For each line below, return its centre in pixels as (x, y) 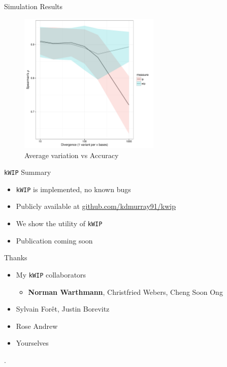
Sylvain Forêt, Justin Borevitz (63, 309)
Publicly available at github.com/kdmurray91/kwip (96, 206)
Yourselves (32, 343)
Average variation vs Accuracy (72, 155)
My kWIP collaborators (51, 274)
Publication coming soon (54, 240)
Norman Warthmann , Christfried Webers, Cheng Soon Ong (125, 292)
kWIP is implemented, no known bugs (73, 189)
